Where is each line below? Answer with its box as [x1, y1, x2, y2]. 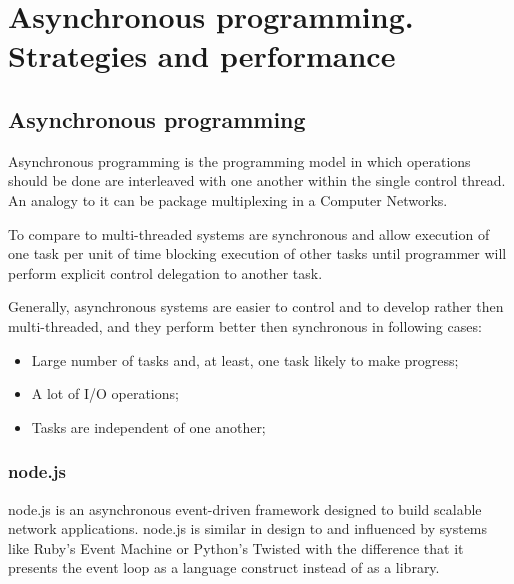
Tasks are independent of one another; [31, 416, 266, 437]
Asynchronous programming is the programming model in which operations [8, 150, 471, 171]
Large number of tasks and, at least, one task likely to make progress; [31, 349, 459, 370]
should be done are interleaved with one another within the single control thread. [8, 170, 506, 191]
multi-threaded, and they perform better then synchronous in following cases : [8, 315, 482, 336]
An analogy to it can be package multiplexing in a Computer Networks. [8, 189, 448, 210]
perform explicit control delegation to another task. [8, 262, 323, 283]
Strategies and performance [8, 35, 396, 76]
